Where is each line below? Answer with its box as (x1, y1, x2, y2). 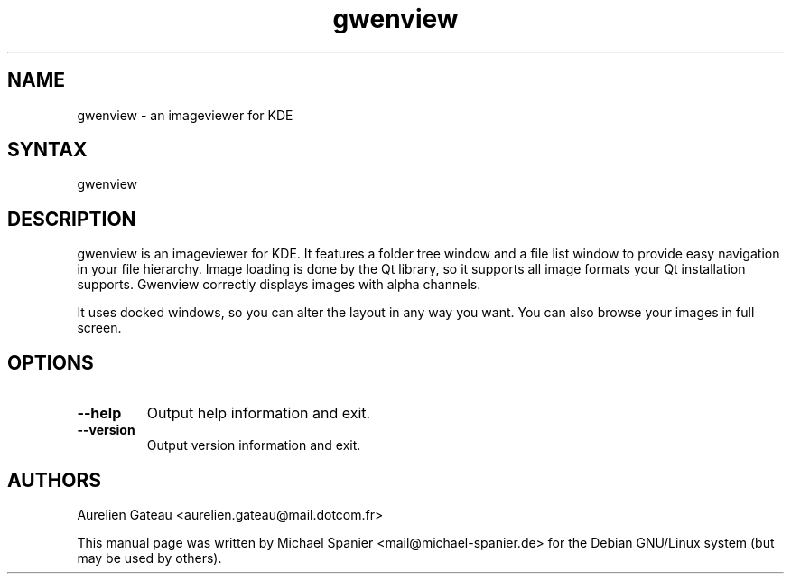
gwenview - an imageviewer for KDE (77, 107, 293, 123)
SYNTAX (7, 138, 88, 162)
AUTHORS (7, 468, 102, 492)
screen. (77, 320, 122, 336)
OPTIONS (7, 351, 94, 374)
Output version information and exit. (146, 437, 361, 454)
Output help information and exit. (146, 404, 371, 423)
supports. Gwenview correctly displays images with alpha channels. (77, 276, 481, 293)
